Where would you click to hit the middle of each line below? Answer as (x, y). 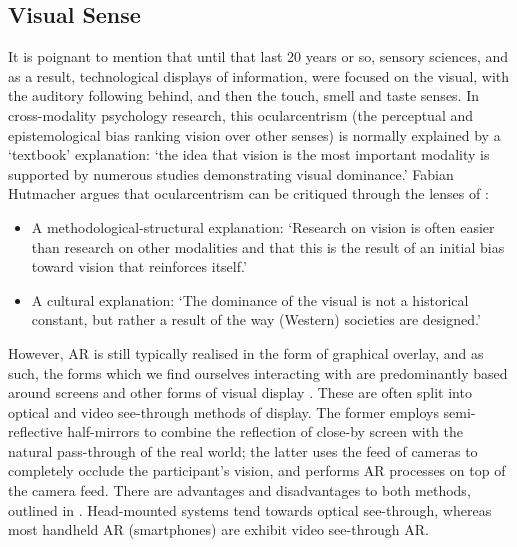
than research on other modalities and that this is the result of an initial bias (268, 246)
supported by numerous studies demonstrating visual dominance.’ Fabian (231, 173)
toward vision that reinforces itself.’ (139, 266)
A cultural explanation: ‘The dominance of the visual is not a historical (250, 299)
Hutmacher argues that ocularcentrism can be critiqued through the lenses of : (248, 193)
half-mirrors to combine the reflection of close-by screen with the (265, 431)
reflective (35, 431)
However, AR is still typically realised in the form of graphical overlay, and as (246, 352)
